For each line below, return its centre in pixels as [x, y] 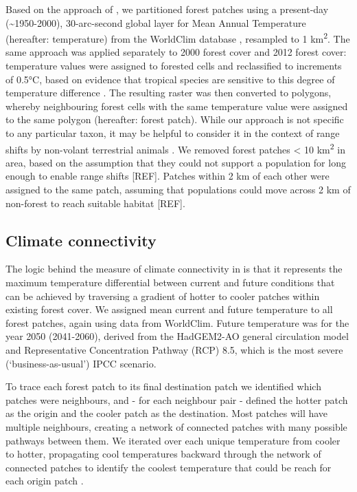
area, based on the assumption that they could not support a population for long [176, 162]
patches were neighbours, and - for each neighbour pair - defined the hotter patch [177, 399]
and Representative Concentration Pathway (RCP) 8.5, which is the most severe [174, 349]
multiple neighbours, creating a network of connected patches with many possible [176, 426]
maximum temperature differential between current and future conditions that [170, 282]
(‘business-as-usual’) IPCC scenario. [81, 363]
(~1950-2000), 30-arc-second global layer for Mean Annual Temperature [156, 22]
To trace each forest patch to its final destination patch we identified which [163, 386]
